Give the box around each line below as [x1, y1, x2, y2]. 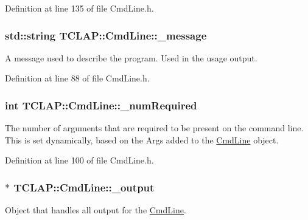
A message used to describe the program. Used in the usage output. [5, 51, 257, 64]
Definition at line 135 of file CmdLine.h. [5, 2, 154, 14]
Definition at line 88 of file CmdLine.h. [5, 72, 150, 84]
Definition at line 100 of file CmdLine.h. [5, 154, 154, 167]
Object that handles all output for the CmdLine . [5, 204, 186, 216]
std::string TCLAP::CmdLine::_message [5, 27, 207, 43]
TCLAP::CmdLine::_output [13, 179, 155, 194]
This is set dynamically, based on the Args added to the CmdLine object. [5, 133, 279, 146]
